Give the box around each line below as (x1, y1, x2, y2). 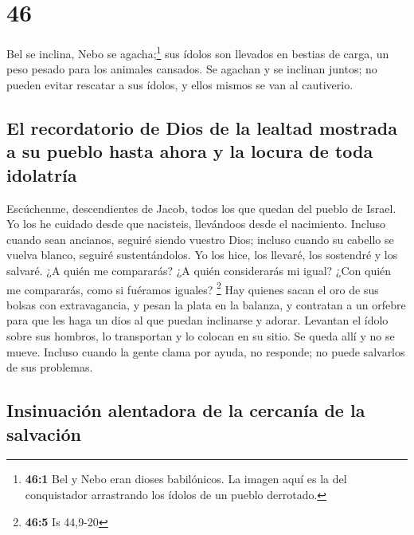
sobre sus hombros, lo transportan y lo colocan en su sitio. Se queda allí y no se (6, 327, 395, 344)
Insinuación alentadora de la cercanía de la (6, 398, 365, 423)
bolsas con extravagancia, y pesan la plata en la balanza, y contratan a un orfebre (6, 296, 406, 313)
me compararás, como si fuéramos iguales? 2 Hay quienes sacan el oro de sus (6, 278, 379, 297)
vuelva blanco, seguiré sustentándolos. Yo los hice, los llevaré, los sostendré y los (6, 246, 398, 263)
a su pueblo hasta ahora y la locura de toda (6, 139, 373, 163)
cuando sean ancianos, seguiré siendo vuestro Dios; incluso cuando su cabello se (6, 230, 394, 247)
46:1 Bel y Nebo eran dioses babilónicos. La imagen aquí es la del (25, 470, 347, 487)
